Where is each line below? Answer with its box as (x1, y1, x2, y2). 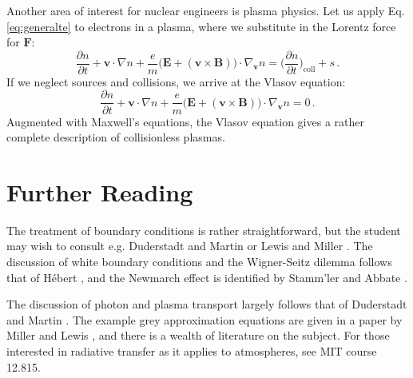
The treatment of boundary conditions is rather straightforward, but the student (6, 221, 401, 238)
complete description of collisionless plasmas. (6, 129, 225, 145)
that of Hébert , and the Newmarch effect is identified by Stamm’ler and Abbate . (6, 269, 407, 285)
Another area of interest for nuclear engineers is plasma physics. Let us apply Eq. (6, 2, 405, 18)
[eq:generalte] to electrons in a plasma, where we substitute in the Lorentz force (6, 18, 396, 34)
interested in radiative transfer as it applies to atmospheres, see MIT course (6, 342, 377, 359)
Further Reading (6, 175, 193, 208)
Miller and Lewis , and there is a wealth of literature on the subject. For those (6, 327, 390, 344)
